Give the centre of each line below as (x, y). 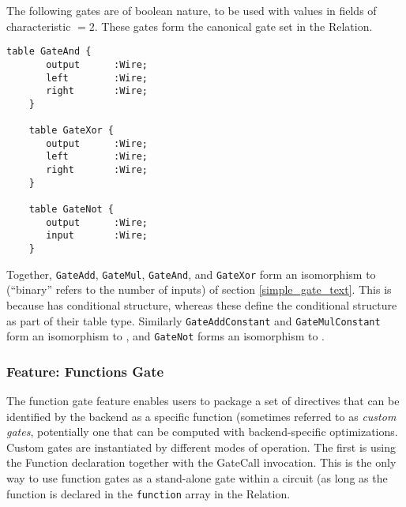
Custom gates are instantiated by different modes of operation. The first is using (201, 447)
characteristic (39, 26)
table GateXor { (71, 131)
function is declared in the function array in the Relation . (148, 493)
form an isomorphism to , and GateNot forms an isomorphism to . (165, 336)
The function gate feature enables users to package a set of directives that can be (203, 401)
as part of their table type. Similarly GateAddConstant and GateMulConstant (194, 320)
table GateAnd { (49, 52)
